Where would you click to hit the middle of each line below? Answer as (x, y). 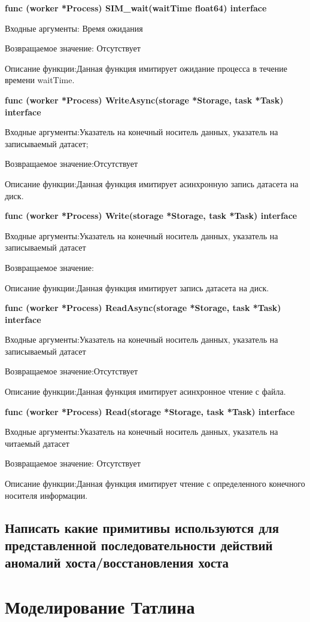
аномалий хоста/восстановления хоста (117, 562)
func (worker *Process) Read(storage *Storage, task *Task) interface (150, 411)
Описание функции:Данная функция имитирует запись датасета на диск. (137, 287)
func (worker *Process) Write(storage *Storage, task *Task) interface (151, 216)
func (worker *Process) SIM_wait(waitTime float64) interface (136, 8)
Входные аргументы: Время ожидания (74, 28)
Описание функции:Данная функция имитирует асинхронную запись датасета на (152, 183)
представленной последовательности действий (139, 545)
